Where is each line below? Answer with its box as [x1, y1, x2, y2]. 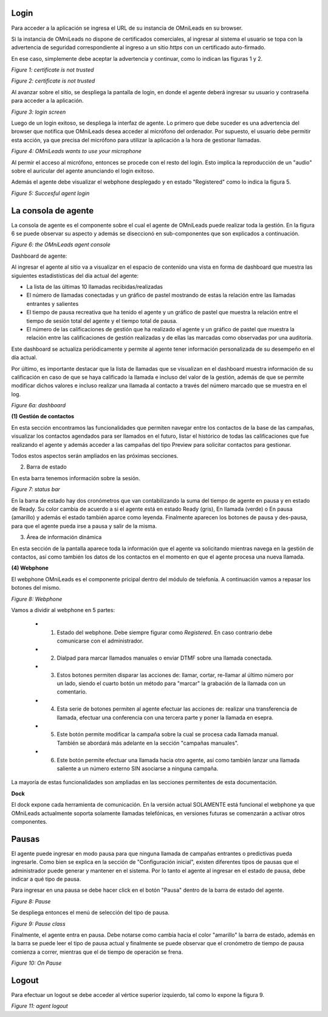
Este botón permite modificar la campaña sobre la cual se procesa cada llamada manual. [56, 731, 279, 738]
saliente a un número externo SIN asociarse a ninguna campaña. [56, 765, 219, 772]
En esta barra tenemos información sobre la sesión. [11, 474, 140, 481]
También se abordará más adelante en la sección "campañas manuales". [56, 739, 239, 746]
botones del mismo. [11, 584, 61, 591]
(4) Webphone [11, 564, 49, 571]
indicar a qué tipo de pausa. [11, 875, 81, 883]
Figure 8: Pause [11, 897, 51, 905]
